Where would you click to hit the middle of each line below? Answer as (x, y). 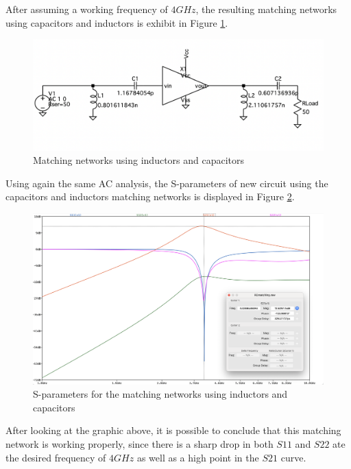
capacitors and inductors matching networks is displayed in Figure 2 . (150, 196)
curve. (293, 457)
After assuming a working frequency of (87, 9)
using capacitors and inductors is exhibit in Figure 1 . (117, 22)
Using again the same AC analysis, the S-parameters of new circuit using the (167, 183)
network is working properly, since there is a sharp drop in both (140, 443)
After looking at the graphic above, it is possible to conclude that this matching (173, 430)
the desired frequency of (56, 457)
